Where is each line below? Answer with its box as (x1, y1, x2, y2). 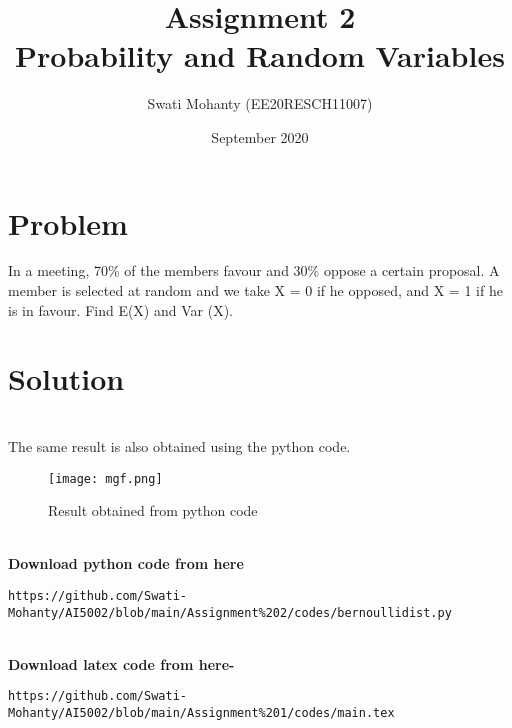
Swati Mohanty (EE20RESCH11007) (147, 93, 373, 114)
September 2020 (211, 126, 309, 147)
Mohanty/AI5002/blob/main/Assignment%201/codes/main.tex (8, 706, 395, 721)
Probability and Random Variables (15, 35, 505, 76)
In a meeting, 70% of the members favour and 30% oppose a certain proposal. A (8, 260, 500, 281)
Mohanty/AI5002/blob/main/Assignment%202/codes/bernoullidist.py (8, 605, 452, 620)
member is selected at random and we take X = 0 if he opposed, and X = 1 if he (8, 280, 503, 301)
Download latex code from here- (8, 653, 235, 674)
